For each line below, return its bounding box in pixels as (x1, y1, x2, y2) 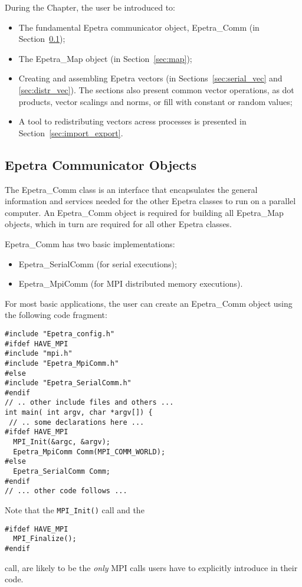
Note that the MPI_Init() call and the (5, 504, 145, 516)
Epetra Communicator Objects (5, 155, 197, 173)
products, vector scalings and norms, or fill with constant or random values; (18, 95, 293, 107)
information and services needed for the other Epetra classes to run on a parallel (5, 195, 296, 207)
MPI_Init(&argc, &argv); (13, 438, 110, 447)
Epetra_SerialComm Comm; (13, 467, 110, 476)
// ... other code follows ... (5, 487, 127, 496)
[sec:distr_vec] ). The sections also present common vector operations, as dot (18, 83, 294, 96)
